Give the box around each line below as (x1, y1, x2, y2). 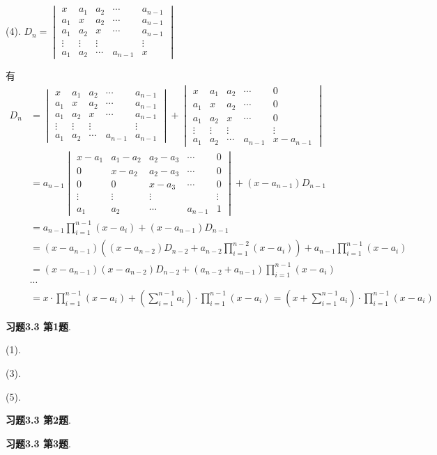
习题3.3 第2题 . (6, 412, 71, 427)
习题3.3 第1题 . (6, 318, 71, 333)
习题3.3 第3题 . (6, 435, 71, 450)
